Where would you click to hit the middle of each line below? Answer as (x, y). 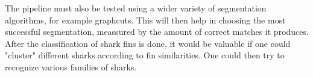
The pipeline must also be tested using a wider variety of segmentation (136, 8)
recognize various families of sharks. (71, 66)
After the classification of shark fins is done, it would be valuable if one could (148, 43)
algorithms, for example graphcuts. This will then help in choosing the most (145, 20)
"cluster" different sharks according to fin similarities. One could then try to (145, 55)
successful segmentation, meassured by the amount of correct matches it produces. (157, 32)
